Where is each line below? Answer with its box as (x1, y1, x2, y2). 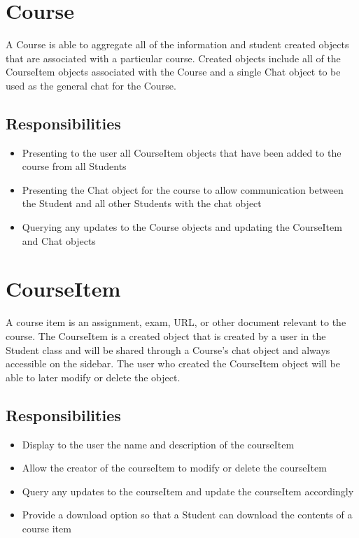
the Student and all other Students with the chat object (22, 196, 262, 211)
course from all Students (22, 159, 127, 174)
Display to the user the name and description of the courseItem (22, 437, 295, 451)
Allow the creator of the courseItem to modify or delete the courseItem (22, 460, 327, 475)
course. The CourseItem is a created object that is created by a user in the (6, 328, 326, 343)
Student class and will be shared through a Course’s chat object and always (6, 342, 330, 357)
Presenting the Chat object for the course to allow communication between (22, 182, 344, 197)
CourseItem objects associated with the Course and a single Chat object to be (6, 64, 341, 79)
